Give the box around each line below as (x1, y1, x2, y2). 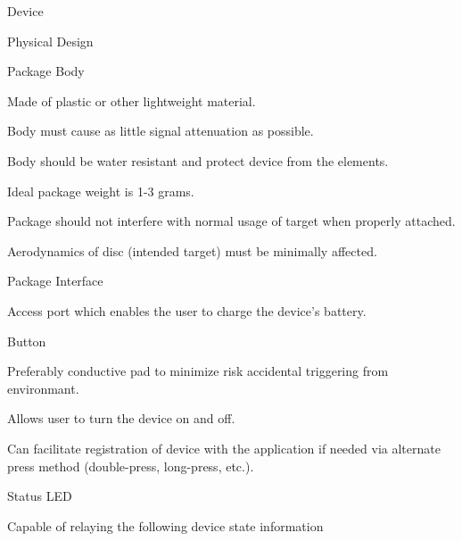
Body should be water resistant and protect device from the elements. (7, 151, 389, 170)
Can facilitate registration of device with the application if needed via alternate (7, 438, 441, 457)
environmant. (7, 379, 79, 397)
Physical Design (7, 31, 94, 50)
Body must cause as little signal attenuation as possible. (7, 121, 314, 140)
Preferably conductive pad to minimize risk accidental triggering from (7, 362, 389, 380)
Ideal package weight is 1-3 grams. (7, 181, 194, 200)
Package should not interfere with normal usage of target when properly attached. (7, 212, 456, 230)
